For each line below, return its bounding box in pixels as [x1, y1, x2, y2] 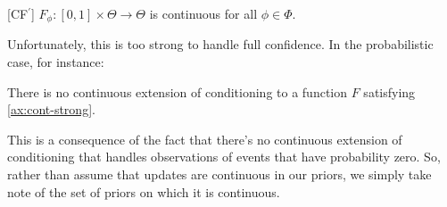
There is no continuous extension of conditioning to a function [7, 82, 348, 101]
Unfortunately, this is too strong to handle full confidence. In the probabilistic [7, 35, 434, 54]
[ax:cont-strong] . [7, 100, 95, 119]
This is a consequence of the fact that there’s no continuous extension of [7, 129, 402, 148]
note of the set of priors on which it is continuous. [7, 182, 280, 201]
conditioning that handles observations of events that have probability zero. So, [7, 147, 441, 166]
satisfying [363, 82, 416, 101]
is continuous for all [149, 4, 258, 22]
